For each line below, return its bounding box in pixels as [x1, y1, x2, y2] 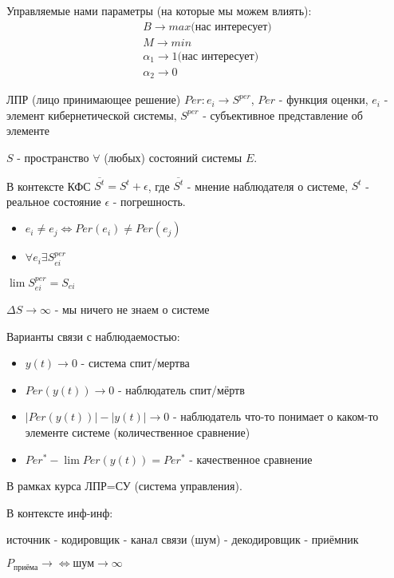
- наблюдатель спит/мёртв [117, 381, 245, 398]
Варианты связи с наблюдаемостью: [6, 327, 180, 344]
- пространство [17, 148, 89, 165]
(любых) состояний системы [104, 148, 242, 165]
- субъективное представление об [203, 106, 363, 123]
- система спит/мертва [81, 354, 190, 371]
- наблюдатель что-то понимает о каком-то [173, 408, 379, 425]
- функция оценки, [278, 91, 368, 108]
